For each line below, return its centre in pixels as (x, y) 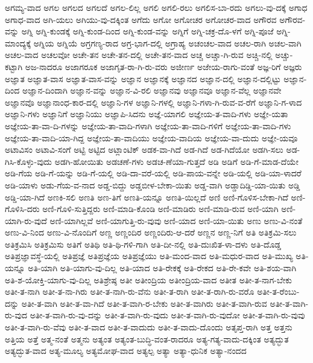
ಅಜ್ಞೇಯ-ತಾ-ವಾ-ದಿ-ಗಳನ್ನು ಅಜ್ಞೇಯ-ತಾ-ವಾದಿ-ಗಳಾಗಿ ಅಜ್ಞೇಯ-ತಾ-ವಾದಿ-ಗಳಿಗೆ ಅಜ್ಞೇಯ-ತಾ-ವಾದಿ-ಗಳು (148, 125)
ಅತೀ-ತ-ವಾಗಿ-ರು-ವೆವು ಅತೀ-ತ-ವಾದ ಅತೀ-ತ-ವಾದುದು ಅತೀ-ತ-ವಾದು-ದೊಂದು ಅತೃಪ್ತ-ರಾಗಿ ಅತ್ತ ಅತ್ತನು (149, 327)
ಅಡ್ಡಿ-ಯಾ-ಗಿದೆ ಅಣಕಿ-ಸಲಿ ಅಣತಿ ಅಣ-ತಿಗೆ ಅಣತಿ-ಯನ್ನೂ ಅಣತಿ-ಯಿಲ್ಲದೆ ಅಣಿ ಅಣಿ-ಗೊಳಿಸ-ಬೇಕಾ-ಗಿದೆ (147, 197)
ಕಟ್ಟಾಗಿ (14, 66)
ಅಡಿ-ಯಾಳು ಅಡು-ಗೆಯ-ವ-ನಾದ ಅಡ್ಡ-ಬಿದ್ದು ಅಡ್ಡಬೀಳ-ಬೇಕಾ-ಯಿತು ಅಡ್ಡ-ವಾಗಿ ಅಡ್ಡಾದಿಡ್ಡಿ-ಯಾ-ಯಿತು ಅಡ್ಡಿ (153, 185)
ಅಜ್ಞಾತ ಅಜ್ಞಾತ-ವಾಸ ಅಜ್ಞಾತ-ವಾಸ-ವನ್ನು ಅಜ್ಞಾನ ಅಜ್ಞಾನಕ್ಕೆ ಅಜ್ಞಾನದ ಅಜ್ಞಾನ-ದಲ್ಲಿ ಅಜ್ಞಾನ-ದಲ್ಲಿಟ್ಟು (143, 78)
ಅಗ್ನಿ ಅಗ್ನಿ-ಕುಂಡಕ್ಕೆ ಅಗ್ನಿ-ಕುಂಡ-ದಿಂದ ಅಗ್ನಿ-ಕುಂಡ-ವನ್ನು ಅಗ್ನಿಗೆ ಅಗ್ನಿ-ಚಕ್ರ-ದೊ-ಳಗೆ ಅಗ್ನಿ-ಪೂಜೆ (147, 31)
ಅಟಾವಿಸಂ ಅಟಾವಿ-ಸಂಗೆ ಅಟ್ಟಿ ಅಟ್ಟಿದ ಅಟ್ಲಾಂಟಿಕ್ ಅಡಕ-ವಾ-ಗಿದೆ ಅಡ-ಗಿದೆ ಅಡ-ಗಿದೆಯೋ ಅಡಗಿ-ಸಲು (144, 149)
